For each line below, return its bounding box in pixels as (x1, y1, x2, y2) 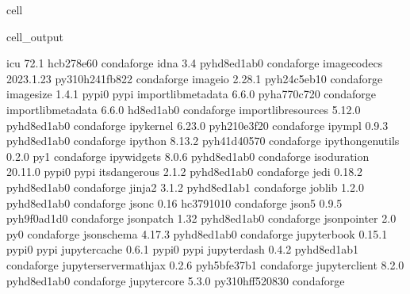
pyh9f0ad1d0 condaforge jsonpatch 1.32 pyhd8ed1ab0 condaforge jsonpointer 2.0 (6, 210, 397, 227)
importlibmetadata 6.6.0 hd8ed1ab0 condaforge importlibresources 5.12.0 (6, 101, 361, 117)
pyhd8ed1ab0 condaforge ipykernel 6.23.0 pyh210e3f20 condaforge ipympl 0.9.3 (6, 116, 389, 133)
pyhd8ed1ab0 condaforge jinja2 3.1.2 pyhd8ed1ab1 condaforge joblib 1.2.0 (6, 178, 364, 195)
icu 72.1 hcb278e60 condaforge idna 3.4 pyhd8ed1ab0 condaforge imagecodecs (6, 55, 383, 71)
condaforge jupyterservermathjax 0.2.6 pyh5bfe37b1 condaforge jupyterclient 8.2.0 (6, 256, 404, 273)
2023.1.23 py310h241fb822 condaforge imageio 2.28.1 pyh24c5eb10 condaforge (6, 70, 383, 86)
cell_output (6, 28, 63, 44)
